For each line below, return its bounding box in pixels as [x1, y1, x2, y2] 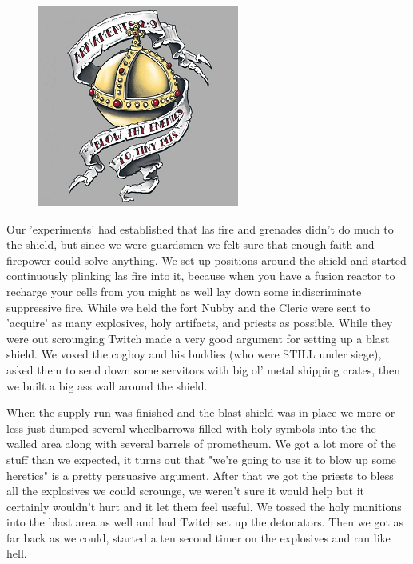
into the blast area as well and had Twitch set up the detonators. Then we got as [6, 514, 404, 530]
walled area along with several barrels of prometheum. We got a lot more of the [6, 435, 396, 452]
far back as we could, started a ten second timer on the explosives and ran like [6, 529, 391, 546]
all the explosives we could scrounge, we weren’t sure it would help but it [6, 482, 364, 499]
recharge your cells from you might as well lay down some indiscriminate [6, 282, 362, 299]
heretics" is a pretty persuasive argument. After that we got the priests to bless [6, 466, 394, 483]
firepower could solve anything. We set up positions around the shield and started [6, 251, 407, 268]
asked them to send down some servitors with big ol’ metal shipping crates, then [6, 361, 400, 378]
